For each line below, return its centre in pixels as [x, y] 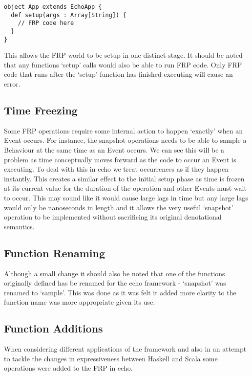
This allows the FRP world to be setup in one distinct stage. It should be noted [123, 55]
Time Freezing [41, 110]
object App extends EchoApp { [53, 7]
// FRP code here [46, 23]
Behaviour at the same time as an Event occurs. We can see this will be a [114, 150]
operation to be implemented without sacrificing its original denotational [113, 217]
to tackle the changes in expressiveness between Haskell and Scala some [111, 358]
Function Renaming [55, 253]
